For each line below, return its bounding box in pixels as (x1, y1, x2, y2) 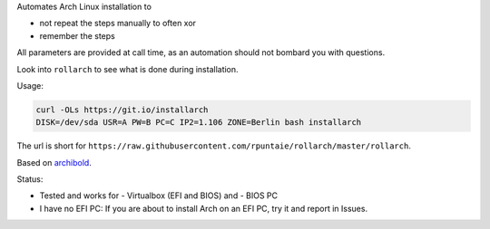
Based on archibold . (16, 157, 93, 167)
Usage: (16, 80, 44, 91)
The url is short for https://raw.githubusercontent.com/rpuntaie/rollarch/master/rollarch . (16, 140, 412, 151)
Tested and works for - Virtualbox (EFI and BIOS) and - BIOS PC (39, 190, 279, 201)
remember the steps (39, 30, 115, 41)
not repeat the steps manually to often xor (39, 18, 197, 29)
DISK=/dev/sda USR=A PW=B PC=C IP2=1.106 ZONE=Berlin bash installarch (35, 118, 362, 128)
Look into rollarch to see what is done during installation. (16, 63, 240, 74)
